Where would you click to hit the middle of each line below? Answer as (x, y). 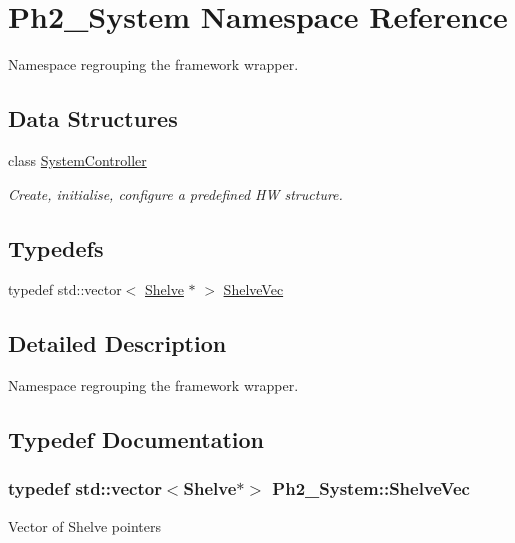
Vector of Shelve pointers (84, 525)
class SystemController (77, 159)
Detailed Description (117, 343)
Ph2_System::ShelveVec (371, 488)
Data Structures (93, 118)
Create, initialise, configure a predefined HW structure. (175, 193)
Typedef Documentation (136, 439)
